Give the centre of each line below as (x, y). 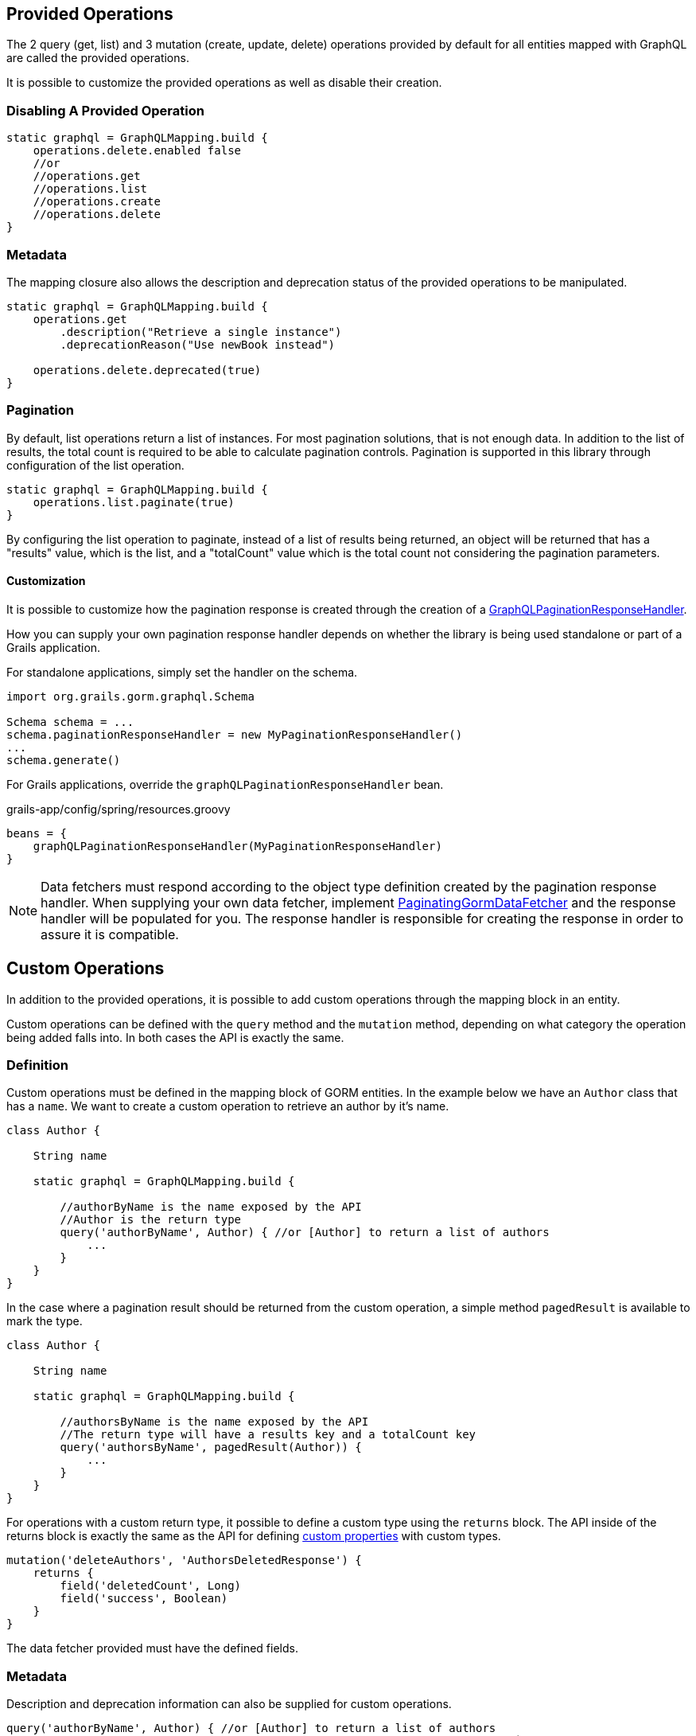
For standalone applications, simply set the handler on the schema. (182, 672)
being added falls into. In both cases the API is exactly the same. (175, 1037)
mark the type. (45, 1321)
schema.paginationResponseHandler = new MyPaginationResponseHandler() (235, 734)
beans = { (37, 833)
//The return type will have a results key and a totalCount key (268, 1435)
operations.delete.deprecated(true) (147, 370)
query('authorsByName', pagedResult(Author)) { (211, 1447)
